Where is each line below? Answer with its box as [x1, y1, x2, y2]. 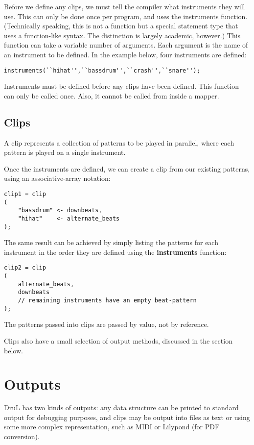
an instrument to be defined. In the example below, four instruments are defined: [4, 49, 247, 59]
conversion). [4, 431, 40, 442]
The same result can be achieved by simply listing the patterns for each [4, 237, 218, 247]
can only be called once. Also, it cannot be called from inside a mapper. [4, 90, 219, 100]
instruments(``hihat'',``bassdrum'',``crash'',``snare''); [4, 67, 200, 74]
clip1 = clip [4, 190, 46, 198]
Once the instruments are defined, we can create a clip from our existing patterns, [4, 163, 250, 173]
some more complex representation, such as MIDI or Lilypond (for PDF [4, 421, 220, 432]
